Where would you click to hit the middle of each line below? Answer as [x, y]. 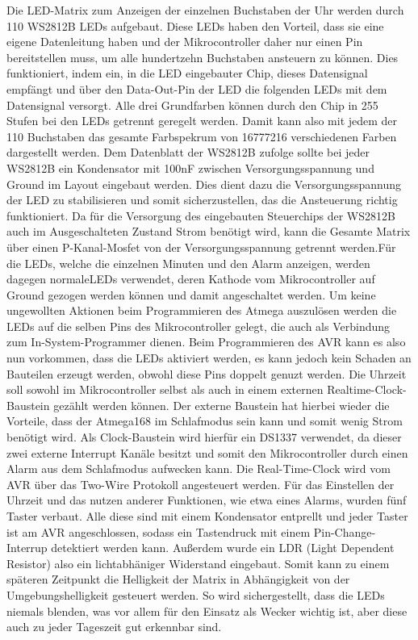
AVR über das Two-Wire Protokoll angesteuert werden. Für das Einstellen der [201, 484]
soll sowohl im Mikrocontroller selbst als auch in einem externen [165, 389]
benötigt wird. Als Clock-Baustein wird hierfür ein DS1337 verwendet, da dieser [204, 437]
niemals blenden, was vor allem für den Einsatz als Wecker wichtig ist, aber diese [207, 611]
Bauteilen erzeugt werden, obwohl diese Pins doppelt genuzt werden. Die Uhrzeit [207, 373]
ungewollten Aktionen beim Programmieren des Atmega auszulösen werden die [202, 310]
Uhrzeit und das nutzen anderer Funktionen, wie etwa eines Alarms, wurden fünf [207, 500]
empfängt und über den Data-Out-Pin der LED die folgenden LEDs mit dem [197, 88]
